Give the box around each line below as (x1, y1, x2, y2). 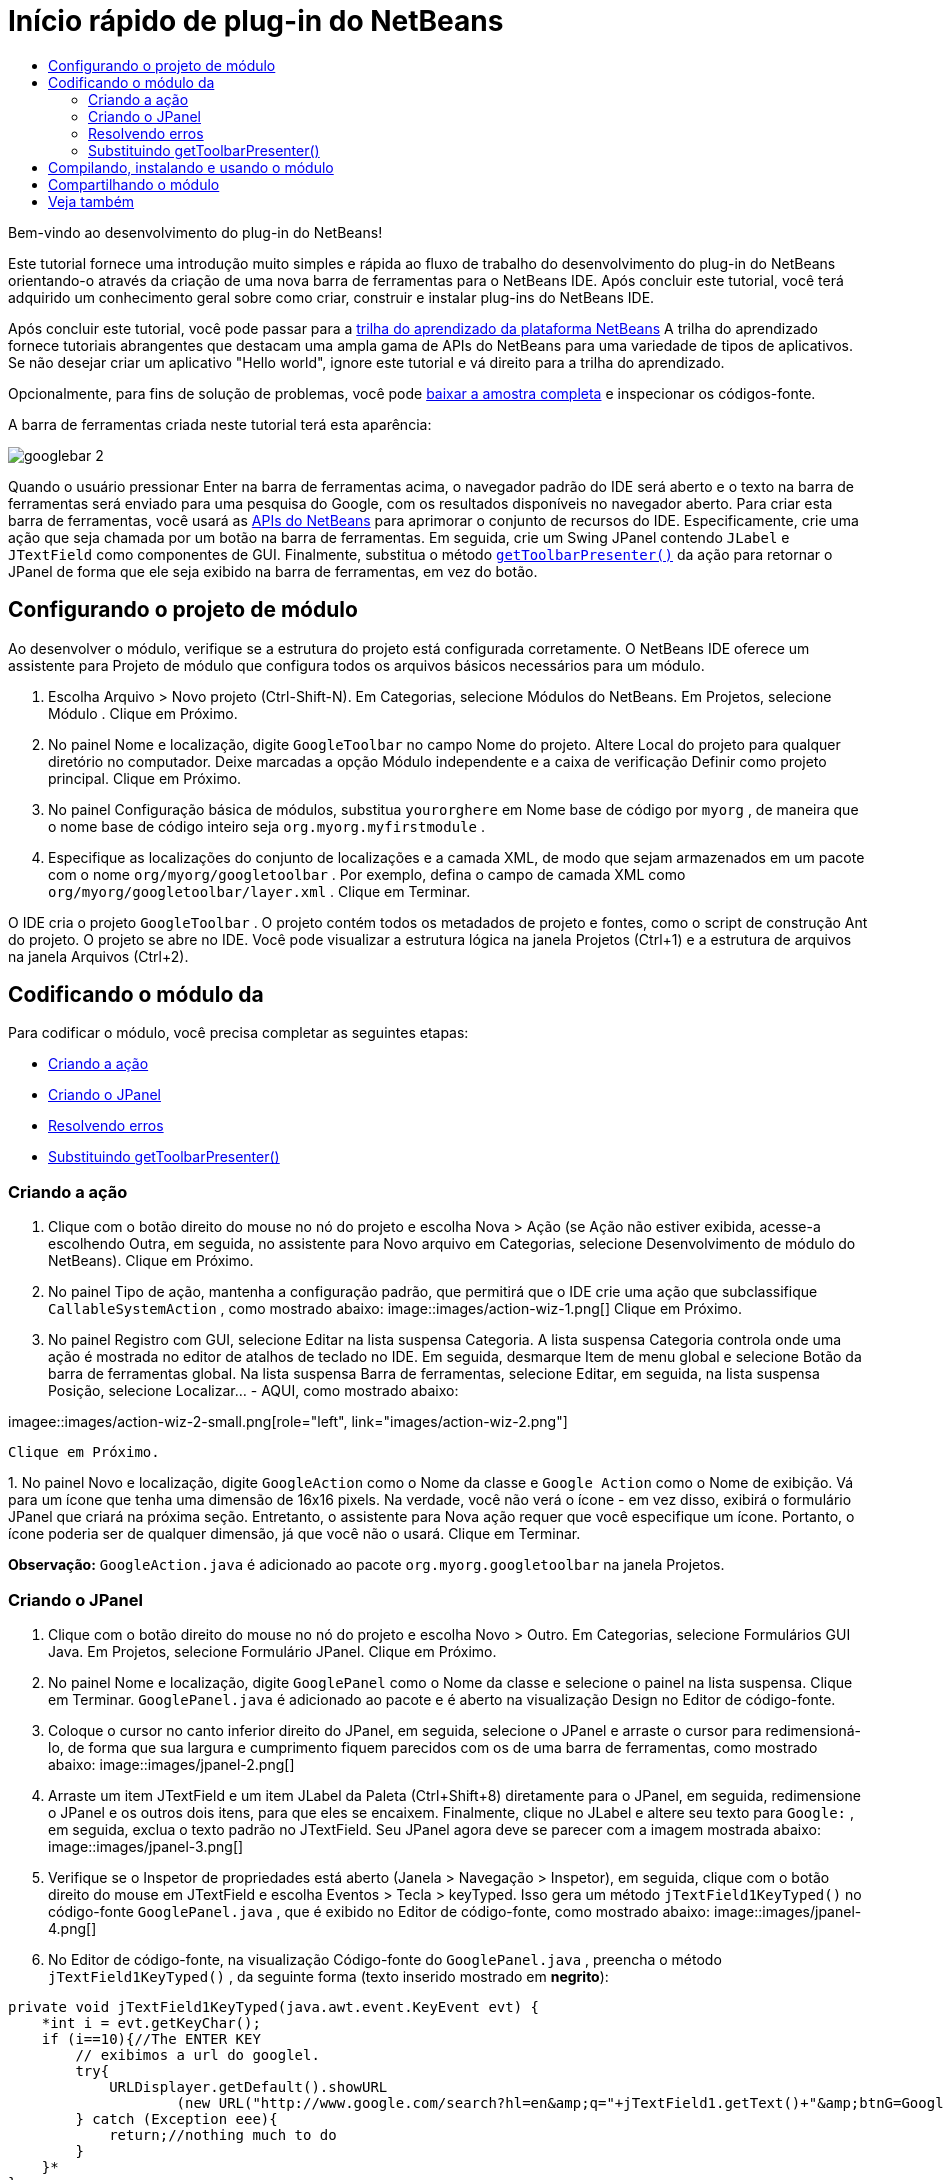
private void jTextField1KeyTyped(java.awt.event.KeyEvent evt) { (8, 1998, 540, 2015)
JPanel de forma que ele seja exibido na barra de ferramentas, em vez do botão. (8, 562, 538, 580)
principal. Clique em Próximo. (48, 769, 242, 787)
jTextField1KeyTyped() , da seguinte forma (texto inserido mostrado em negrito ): (48, 1967, 609, 1985)
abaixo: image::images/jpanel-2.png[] (48, 1755, 295, 1773)
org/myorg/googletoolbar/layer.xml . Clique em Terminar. (48, 882, 471, 900)
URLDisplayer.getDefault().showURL (109, 2078, 388, 2095)
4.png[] (48, 1919, 97, 1937)
